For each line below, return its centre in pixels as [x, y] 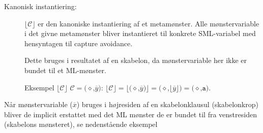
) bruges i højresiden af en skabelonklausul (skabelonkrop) [167, 104]
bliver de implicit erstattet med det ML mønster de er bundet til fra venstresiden [130, 114]
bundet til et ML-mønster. [65, 70]
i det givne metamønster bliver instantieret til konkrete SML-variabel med [140, 33]
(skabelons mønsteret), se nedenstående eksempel [81, 124]
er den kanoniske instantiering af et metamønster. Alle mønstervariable [149, 23]
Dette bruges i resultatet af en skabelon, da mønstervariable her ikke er [136, 60]
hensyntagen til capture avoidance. [79, 43]
